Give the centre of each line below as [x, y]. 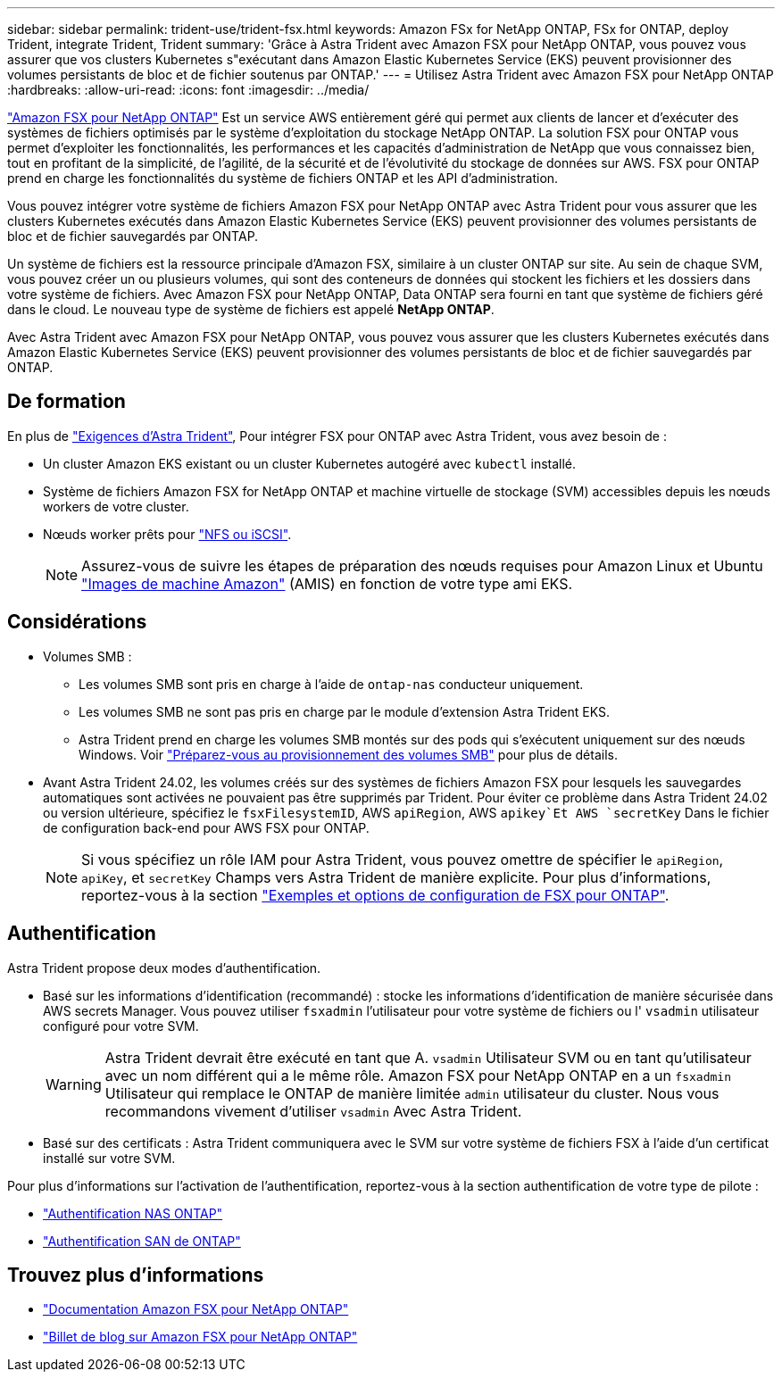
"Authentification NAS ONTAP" [133, 1213]
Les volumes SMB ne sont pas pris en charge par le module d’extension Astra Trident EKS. [344, 711]
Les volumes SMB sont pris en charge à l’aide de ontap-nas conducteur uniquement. [331, 684]
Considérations [77, 622]
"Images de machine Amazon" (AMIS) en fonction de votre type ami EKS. [327, 583]
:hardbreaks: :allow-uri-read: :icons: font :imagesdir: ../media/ [188, 90]
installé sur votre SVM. [109, 1158]
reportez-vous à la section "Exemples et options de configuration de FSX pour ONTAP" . [375, 895]
